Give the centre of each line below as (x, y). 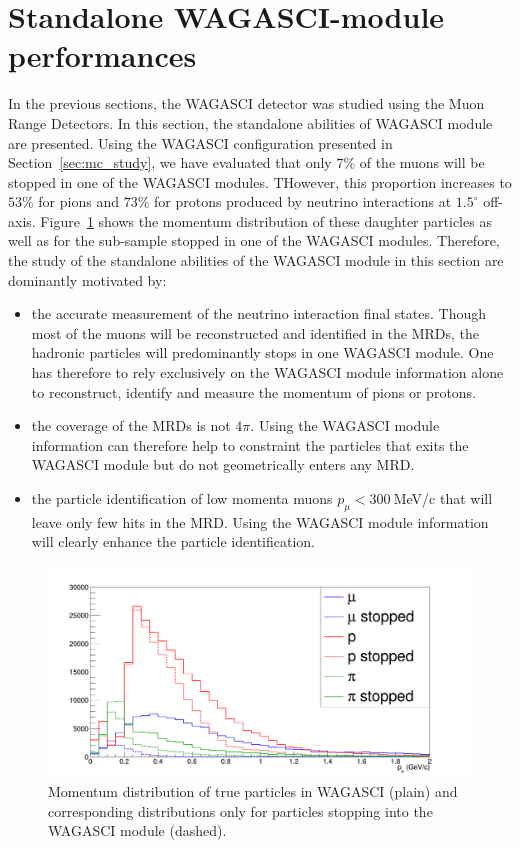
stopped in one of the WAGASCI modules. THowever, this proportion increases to (260, 181)
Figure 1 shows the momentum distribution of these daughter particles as (266, 220)
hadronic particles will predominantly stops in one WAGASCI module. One (262, 352)
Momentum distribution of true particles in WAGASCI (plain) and (253, 791)
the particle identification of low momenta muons (182, 498)
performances (102, 55)
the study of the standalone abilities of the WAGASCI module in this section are (256, 260)
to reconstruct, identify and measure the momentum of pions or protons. (254, 391)
